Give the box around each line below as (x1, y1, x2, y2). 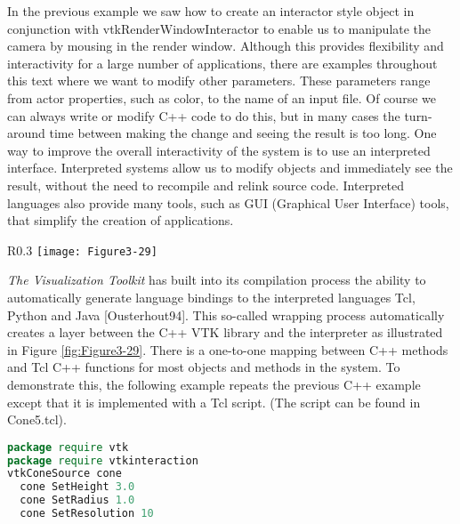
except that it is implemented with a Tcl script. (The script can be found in (7, 392, 421, 411)
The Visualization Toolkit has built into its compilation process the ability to (7, 270, 426, 289)
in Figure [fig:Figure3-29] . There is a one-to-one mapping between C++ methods (7, 340, 448, 359)
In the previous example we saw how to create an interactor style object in (7, 2, 415, 20)
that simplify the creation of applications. (7, 211, 234, 230)
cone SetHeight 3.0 (20, 480, 135, 494)
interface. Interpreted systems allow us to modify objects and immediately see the (7, 158, 453, 177)
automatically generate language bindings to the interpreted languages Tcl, (7, 287, 416, 306)
